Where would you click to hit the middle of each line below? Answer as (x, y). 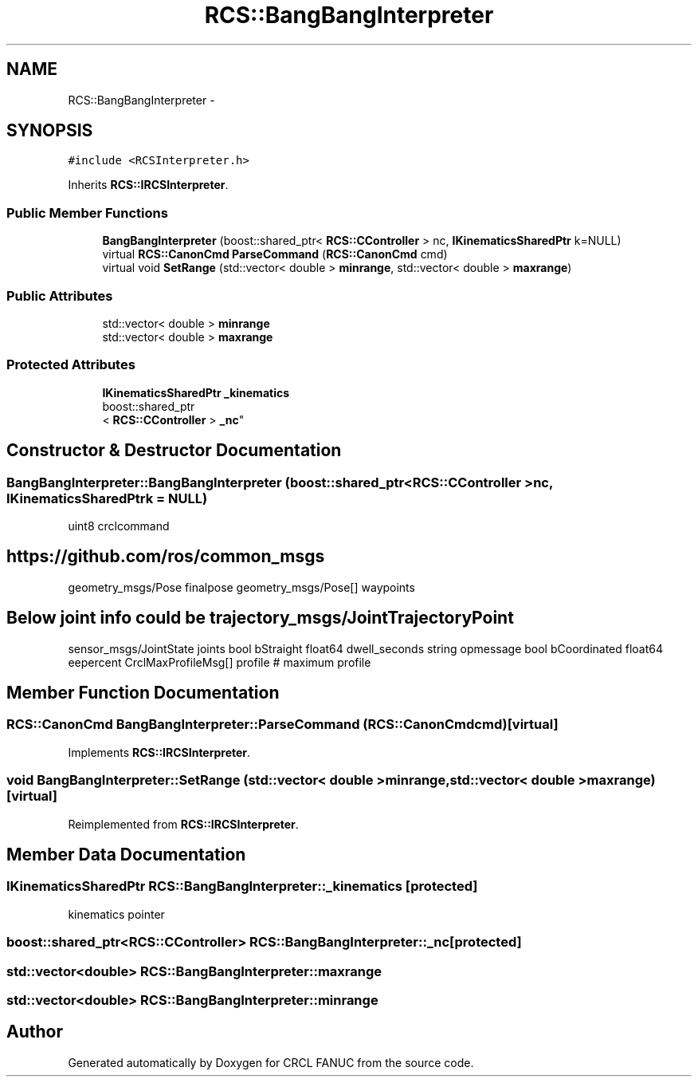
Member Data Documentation (126, 854)
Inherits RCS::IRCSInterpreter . (148, 185)
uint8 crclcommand (119, 526)
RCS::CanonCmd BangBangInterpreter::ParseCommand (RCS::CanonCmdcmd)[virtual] (282, 725)
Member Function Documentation (143, 693)
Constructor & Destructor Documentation (174, 451)
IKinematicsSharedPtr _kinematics (196, 392)
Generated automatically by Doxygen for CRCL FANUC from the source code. (271, 1062)
